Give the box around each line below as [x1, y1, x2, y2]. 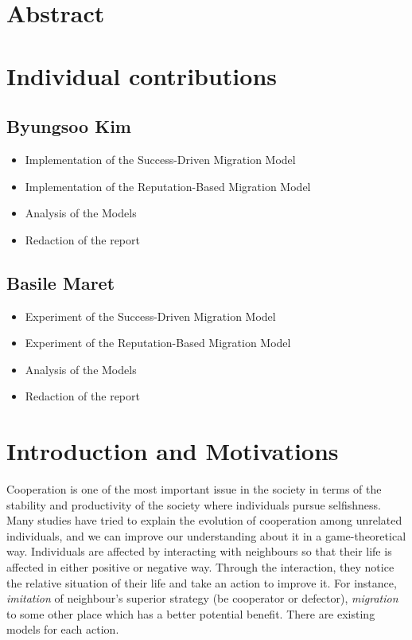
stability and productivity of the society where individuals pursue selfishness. [6, 496, 381, 513]
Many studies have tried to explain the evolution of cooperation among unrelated [6, 512, 402, 529]
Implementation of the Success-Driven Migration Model [25, 150, 296, 167]
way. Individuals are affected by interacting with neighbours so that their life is [6, 543, 392, 560]
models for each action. [6, 621, 119, 638]
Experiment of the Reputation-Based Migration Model [25, 334, 291, 351]
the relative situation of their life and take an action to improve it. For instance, [6, 574, 397, 591]
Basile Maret [6, 270, 115, 295]
